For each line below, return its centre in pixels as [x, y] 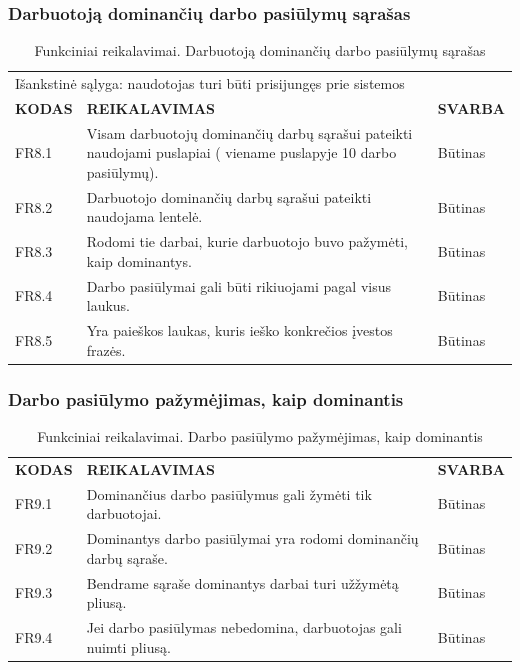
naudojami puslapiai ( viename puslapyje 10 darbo [241, 152]
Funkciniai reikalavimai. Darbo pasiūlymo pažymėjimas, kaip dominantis [260, 436]
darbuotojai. [124, 513]
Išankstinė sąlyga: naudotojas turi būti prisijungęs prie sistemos [210, 83]
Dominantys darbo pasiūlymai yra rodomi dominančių [252, 538]
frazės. [106, 349]
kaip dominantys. [139, 260]
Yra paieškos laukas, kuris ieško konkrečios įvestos [239, 330]
